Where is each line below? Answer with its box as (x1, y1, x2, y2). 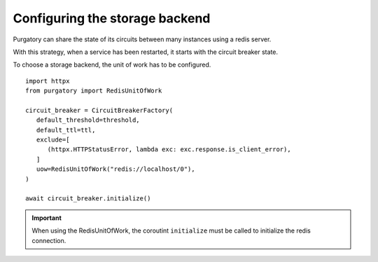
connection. (31, 236, 66, 244)
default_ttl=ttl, (36, 126, 96, 134)
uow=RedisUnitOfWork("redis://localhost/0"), (36, 165, 195, 173)
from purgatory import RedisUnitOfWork (25, 87, 162, 95)
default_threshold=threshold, (36, 116, 140, 124)
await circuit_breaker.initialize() (25, 195, 151, 202)
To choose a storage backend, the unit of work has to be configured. (13, 60, 211, 69)
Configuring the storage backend (13, 11, 211, 26)
